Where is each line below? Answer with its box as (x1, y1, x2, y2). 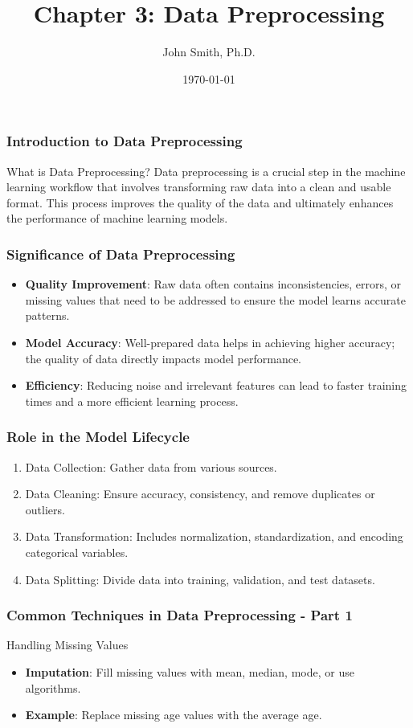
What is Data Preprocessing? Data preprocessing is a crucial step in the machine (6, 162, 406, 179)
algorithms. (25, 679, 81, 696)
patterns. (25, 307, 70, 324)
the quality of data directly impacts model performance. (25, 350, 302, 366)
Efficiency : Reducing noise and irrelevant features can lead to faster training (25, 377, 407, 394)
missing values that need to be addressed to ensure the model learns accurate (25, 291, 406, 308)
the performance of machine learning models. (6, 210, 228, 227)
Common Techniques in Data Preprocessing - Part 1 (6, 605, 353, 625)
